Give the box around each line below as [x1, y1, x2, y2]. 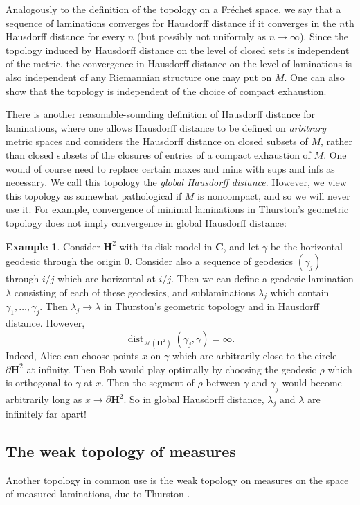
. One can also [284, 69, 345, 84]
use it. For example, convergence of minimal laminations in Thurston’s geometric [6, 202, 349, 216]
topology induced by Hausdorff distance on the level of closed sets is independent [6, 42, 350, 57]
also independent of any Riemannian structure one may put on [6, 69, 272, 84]
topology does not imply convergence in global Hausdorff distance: [6, 215, 287, 230]
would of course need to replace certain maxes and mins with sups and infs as [6, 161, 335, 176]
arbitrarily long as [6, 392, 82, 406]
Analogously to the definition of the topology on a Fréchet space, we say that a [6, 2, 341, 16]
